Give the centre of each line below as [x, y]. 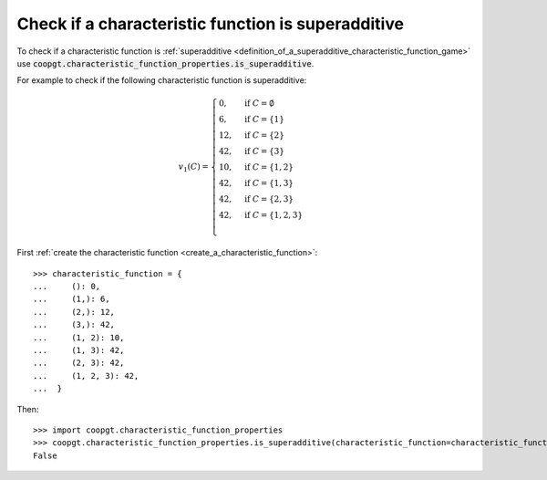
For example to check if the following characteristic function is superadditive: [162, 80]
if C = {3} [264, 151]
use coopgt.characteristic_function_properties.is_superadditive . [165, 63]
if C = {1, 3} [269, 183]
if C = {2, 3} [269, 199]
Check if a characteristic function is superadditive [211, 24]
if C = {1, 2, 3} [274, 215]
